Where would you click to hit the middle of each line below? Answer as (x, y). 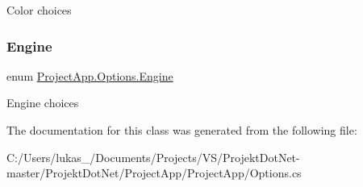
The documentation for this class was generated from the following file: (182, 130)
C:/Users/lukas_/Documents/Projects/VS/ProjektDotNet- (153, 157)
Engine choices (43, 103)
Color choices (39, 10)
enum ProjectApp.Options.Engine (90, 75)
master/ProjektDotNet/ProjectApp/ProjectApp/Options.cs (154, 173)
